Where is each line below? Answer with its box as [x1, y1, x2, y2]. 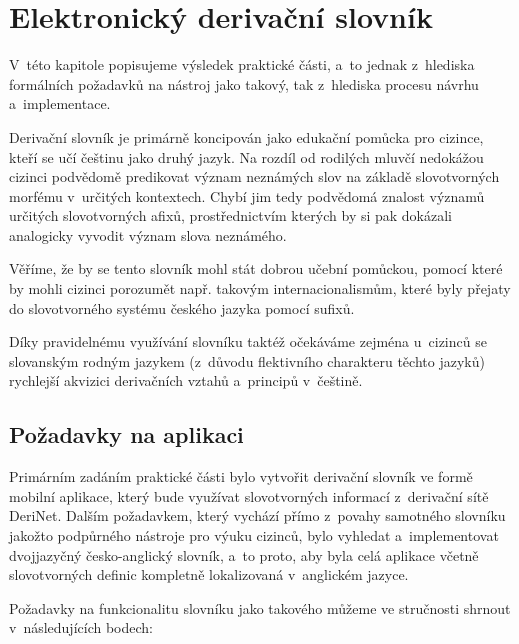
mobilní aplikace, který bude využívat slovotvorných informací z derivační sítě [9, 485, 489, 506]
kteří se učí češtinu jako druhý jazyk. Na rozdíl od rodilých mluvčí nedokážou [9, 146, 484, 167]
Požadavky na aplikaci [9, 419, 244, 450]
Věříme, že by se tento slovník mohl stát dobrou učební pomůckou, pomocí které [9, 258, 503, 279]
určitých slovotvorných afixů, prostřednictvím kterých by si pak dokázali [9, 205, 453, 226]
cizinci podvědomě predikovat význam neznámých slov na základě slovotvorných [9, 166, 500, 187]
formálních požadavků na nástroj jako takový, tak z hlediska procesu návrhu [9, 73, 479, 94]
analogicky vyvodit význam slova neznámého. [9, 224, 287, 245]
